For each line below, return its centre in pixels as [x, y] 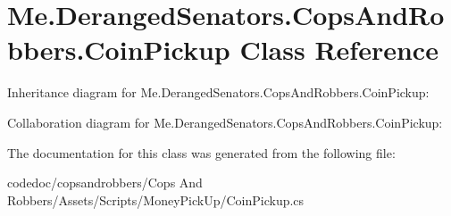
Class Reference [339, 50]
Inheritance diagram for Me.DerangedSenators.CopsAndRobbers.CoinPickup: [218, 92]
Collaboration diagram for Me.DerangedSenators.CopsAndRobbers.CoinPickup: [225, 122]
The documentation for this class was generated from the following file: [201, 152]
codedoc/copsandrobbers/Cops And [105, 183]
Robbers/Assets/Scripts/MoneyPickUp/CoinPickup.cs [156, 199]
